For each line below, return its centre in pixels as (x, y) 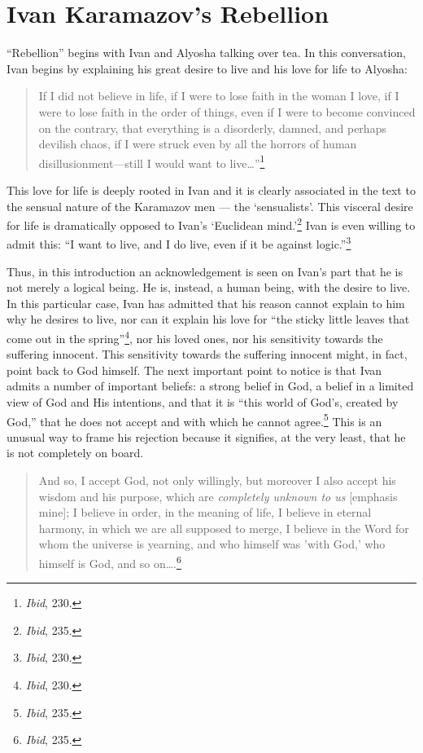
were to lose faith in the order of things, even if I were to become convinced (227, 111)
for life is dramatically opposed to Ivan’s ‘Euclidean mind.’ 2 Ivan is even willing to (211, 224)
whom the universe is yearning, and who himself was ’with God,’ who (212, 544)
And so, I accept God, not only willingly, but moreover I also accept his (217, 480)
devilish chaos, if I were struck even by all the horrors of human (198, 144)
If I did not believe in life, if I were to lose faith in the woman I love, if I (219, 96)
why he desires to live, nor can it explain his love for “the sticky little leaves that (208, 319)
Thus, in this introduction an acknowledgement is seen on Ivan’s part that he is (205, 271)
